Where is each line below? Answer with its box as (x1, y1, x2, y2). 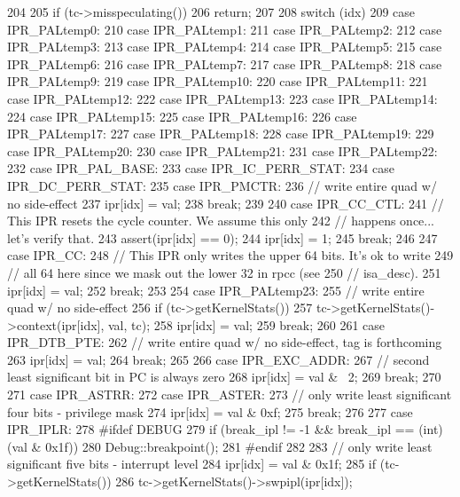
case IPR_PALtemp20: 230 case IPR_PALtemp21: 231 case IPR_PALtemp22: (7, 141, 438, 160)
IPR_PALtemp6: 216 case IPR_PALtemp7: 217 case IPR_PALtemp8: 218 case (7, 54, 442, 73)
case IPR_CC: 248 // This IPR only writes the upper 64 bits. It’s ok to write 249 (7, 246, 454, 264)
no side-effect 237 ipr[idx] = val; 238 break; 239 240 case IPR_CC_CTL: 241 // (7, 193, 444, 212)
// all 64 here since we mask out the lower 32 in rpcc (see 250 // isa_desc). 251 (7, 263, 441, 281)
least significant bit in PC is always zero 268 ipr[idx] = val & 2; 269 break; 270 (7, 367, 441, 386)
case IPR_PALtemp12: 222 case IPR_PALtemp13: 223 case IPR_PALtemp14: (7, 89, 438, 107)
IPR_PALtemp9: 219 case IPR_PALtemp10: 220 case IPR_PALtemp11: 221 (7, 72, 428, 91)
